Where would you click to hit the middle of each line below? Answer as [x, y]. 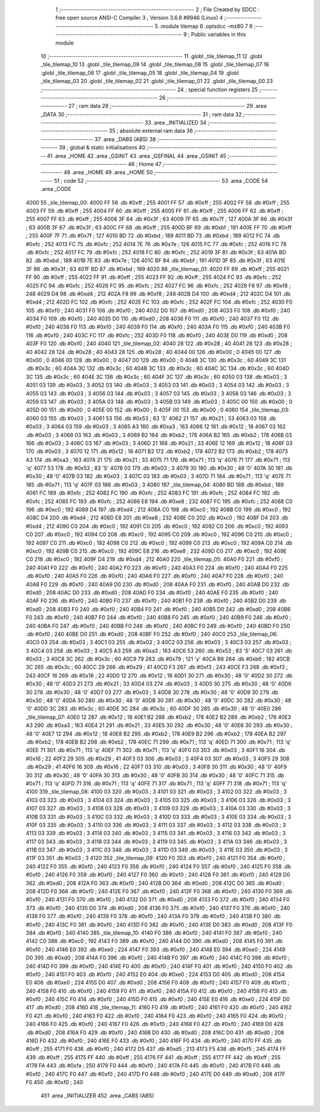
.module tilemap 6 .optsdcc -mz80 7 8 [206, 26]
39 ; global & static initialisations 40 [102, 148]
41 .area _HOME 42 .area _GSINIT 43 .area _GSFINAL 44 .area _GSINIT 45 [136, 156]
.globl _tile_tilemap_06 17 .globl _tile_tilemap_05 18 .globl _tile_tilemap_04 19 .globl [140, 73]
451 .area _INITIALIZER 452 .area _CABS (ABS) [97, 1096]
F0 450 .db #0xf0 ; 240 [55, 1082]
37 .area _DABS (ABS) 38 [125, 139]
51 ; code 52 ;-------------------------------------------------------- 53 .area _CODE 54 [161, 180]
